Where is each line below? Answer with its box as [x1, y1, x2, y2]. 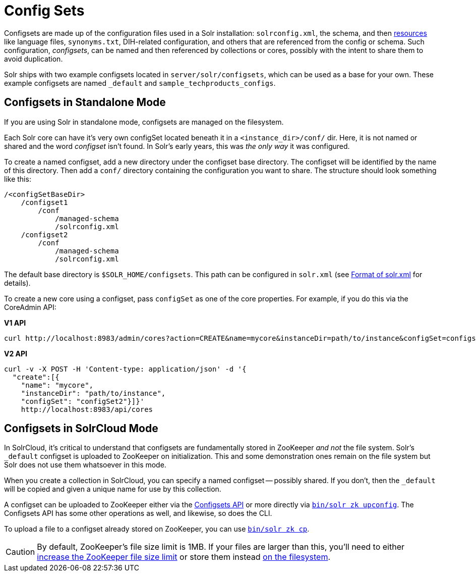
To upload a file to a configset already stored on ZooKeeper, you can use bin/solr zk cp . [4, 525, 310, 534]
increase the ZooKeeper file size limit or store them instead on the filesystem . [37, 552, 331, 562]
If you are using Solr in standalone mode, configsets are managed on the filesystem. [4, 117, 284, 126]
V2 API [4, 349, 28, 358]
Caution [6, 547, 35, 557]
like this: [4, 174, 31, 183]
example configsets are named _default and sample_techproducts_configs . [4, 78, 276, 87]
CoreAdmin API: [4, 302, 56, 311]
